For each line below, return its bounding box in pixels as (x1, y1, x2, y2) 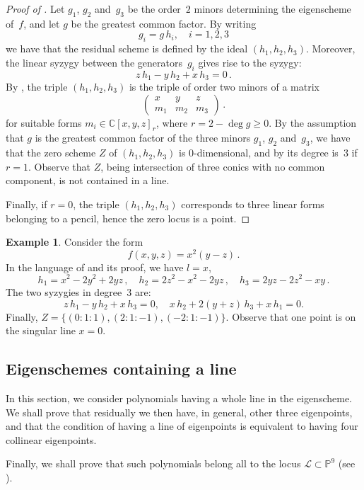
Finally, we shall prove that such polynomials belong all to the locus (6, 456, 301, 471)
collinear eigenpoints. (6, 432, 97, 447)
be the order (127, 1, 181, 16)
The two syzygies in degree (6, 284, 122, 299)
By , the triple (6, 79, 68, 94)
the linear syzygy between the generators (6, 55, 182, 69)
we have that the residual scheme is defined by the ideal (6, 41, 248, 56)
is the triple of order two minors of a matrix (129, 79, 319, 94)
